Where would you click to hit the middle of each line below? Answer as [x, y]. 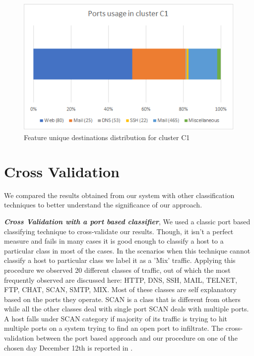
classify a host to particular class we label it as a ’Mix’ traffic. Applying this [120, 260]
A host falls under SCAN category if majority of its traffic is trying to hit [116, 318]
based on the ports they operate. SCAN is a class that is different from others [122, 299]
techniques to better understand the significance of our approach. [103, 205]
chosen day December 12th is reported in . [68, 347]
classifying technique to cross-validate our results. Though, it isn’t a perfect [119, 231]
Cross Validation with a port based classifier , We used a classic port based [127, 221]
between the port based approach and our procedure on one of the [137, 338]
